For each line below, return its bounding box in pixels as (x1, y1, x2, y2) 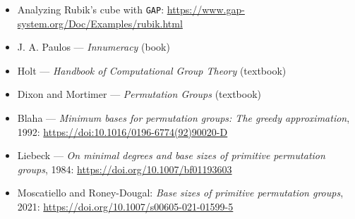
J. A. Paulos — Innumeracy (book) (17, 39, 170, 54)
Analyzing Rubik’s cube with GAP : (17, 2, 164, 16)
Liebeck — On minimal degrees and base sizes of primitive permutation (17, 148, 325, 163)
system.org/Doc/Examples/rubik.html (17, 15, 183, 30)
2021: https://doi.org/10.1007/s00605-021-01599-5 (17, 199, 234, 213)
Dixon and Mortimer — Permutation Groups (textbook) (17, 87, 262, 101)
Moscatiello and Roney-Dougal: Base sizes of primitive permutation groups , (17, 185, 344, 200)
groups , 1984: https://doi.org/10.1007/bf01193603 (17, 161, 232, 176)
